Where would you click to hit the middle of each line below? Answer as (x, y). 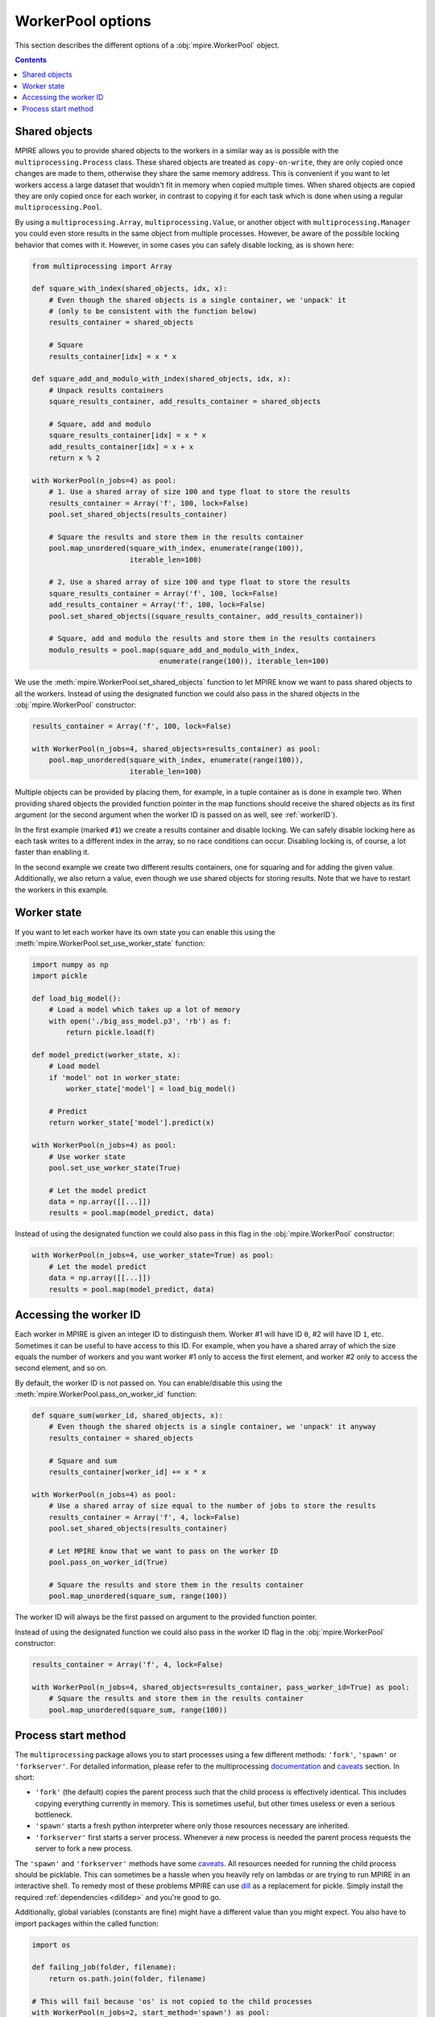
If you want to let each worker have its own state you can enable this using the (145, 932)
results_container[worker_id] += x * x (128, 1472)
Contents (31, 60)
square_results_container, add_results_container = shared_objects (185, 402)
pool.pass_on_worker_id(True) (108, 1562)
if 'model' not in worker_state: (115, 1077)
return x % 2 (75, 458)
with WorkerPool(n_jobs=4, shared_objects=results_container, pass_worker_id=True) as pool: (221, 1687)
